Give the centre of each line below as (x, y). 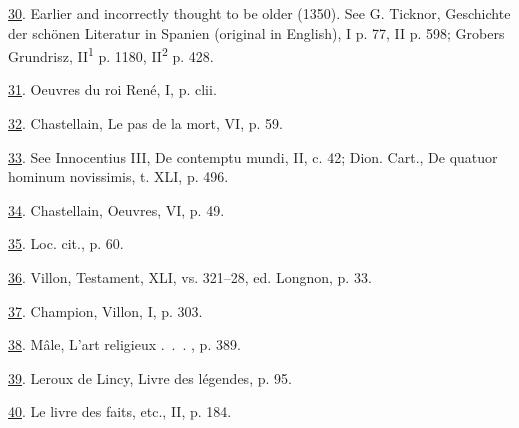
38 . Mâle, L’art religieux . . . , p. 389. (124, 344)
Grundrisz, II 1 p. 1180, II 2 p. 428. (111, 54)
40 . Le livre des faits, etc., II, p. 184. (120, 411)
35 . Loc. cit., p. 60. (66, 243)
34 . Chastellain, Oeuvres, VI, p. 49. (116, 209)
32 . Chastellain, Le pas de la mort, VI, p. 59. (145, 123)
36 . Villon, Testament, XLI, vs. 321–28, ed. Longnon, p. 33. (190, 277)
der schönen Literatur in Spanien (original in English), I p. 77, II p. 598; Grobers (256, 32)
